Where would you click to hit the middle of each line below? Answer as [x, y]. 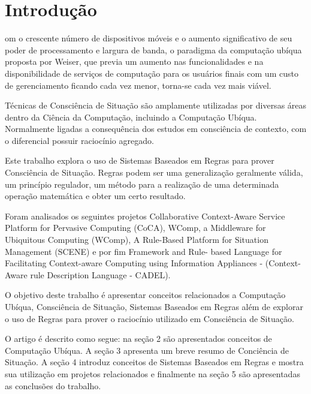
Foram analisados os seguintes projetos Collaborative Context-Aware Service [145, 216]
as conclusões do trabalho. [53, 385]
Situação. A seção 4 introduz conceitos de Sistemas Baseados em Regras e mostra [154, 362]
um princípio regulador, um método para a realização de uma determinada [142, 184]
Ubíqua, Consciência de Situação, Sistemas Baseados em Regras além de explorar [154, 306]
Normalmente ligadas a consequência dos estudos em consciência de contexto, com [156, 129]
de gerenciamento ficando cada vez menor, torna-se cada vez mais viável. [138, 85]
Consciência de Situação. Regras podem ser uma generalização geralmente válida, [154, 172]
